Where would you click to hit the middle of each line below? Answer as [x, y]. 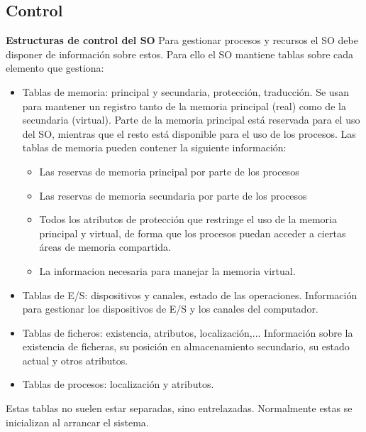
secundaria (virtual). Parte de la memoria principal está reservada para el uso [191, 120]
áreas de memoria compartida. [105, 247]
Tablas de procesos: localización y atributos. [118, 384]
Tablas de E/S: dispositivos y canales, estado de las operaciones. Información [190, 295]
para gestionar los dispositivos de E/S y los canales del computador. [170, 309]
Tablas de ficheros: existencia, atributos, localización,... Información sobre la [188, 332]
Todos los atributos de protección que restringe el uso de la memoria [188, 219]
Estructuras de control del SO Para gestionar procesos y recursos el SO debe [182, 40]
